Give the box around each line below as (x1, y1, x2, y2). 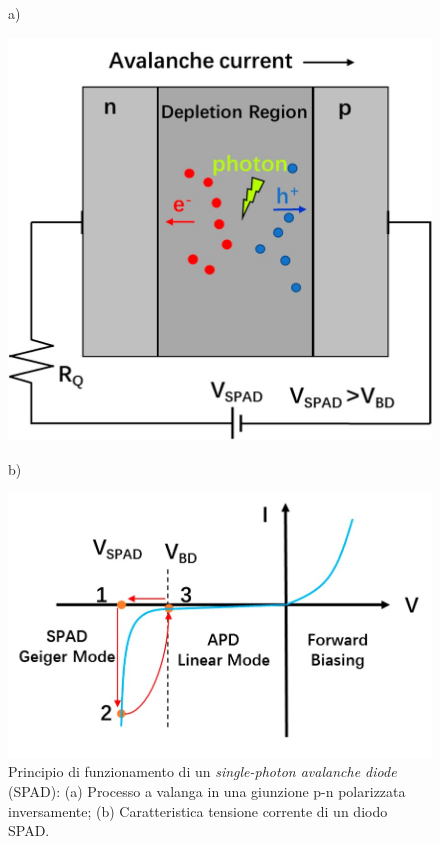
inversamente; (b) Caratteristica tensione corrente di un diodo (8, 800, 388, 821)
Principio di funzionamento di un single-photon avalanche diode (8, 761, 397, 782)
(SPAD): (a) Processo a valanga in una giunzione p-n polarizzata (8, 781, 406, 802)
